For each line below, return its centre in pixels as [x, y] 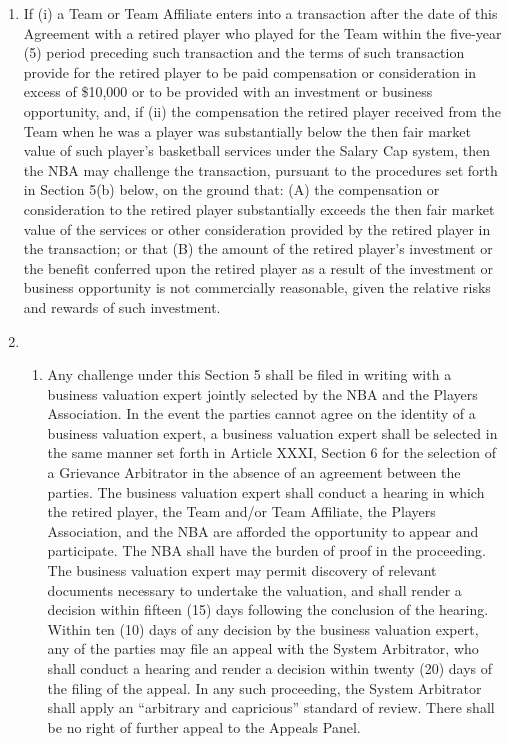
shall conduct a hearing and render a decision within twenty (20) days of [270, 668]
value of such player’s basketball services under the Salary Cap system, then [256, 150]
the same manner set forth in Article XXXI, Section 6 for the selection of [271, 452]
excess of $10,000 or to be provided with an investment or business [228, 91]
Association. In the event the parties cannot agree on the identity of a [261, 413]
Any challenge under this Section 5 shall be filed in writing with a [249, 374]
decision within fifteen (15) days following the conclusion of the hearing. [268, 609]
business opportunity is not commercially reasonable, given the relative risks [257, 287]
